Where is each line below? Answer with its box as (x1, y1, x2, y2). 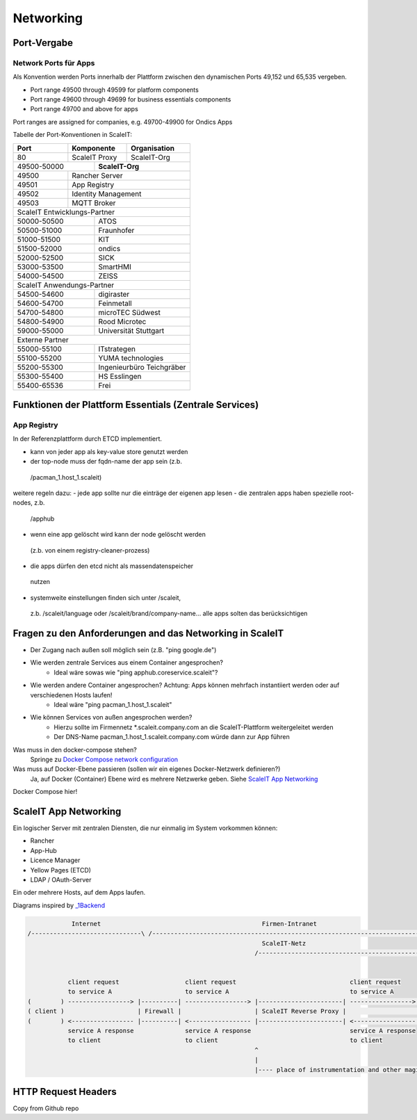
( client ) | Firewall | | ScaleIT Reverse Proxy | (27, 1007, 347, 1015)
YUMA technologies (98, 353, 164, 363)
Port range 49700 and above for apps (30, 105, 138, 113)
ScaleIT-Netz (261, 939, 306, 947)
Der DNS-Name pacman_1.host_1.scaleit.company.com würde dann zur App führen (54, 733, 290, 741)
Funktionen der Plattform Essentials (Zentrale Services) (13, 399, 259, 411)
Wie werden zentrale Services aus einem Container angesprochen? (30, 658, 224, 667)
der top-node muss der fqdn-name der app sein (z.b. (30, 457, 182, 466)
